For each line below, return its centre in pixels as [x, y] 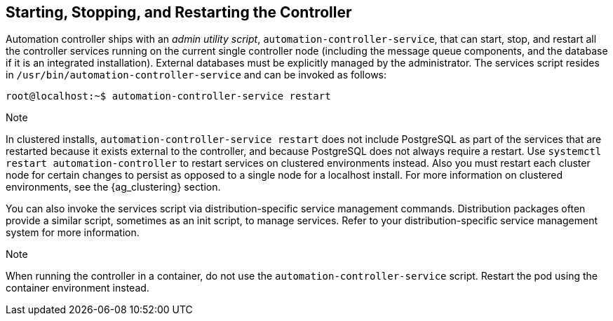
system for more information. [73, 233]
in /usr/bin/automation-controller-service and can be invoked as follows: [196, 75]
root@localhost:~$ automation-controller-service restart [168, 96]
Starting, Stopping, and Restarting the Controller [179, 12]
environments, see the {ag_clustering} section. [113, 187]
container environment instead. [78, 288]
